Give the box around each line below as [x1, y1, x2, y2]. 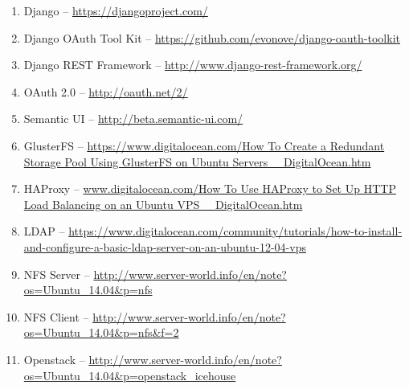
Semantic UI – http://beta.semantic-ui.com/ [23, 110, 243, 127]
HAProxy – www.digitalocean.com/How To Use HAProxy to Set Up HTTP [23, 180, 396, 197]
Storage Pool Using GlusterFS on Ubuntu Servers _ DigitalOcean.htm [23, 153, 371, 170]
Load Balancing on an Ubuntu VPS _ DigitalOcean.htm [23, 195, 303, 212]
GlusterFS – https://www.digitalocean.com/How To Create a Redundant [23, 137, 385, 154]
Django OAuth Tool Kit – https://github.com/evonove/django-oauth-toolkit [23, 29, 400, 46]
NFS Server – [23, 265, 90, 282]
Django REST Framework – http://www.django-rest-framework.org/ [23, 56, 362, 73]
